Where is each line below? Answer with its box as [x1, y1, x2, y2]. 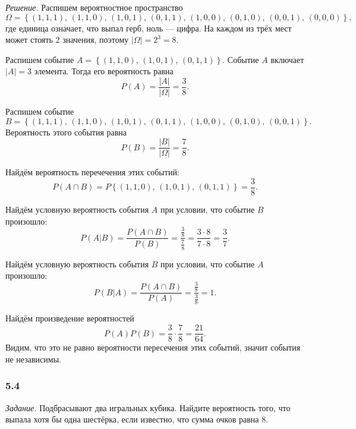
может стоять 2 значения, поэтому [5, 33, 129, 46]
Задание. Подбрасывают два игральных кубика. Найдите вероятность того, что [5, 401, 291, 414]
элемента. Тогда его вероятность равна [34, 65, 174, 77]
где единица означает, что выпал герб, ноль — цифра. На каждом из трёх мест [5, 21, 292, 34]
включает [270, 53, 304, 65]
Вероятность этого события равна [5, 125, 127, 138]
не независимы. [5, 352, 61, 365]
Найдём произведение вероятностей [5, 312, 134, 324]
